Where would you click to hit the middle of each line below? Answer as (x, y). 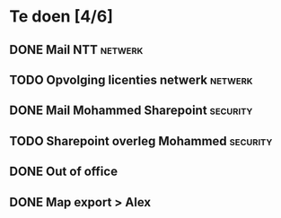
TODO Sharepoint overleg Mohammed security (141, 141)
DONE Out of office (64, 172)
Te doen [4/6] (61, 17)
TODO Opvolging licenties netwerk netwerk (131, 79)
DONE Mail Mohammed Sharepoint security (131, 111)
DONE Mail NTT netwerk (76, 50)
